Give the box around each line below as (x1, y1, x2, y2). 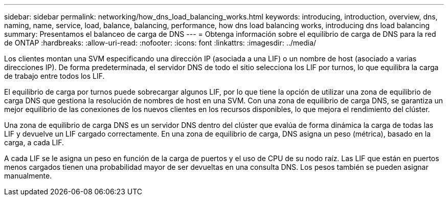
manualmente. (4, 171, 52, 180)
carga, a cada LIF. (4, 138, 64, 147)
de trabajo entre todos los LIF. (4, 72, 105, 80)
